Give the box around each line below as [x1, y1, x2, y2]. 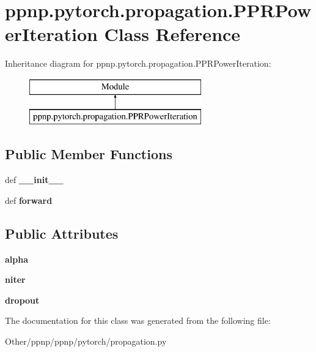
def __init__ [5, 173, 64, 186]
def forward [5, 193, 53, 206]
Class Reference [104, 21, 241, 47]
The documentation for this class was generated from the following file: [5, 314, 271, 327]
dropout [5, 293, 40, 306]
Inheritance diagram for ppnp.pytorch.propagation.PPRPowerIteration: [5, 57, 271, 70]
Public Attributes [5, 223, 119, 242]
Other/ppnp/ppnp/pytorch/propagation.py [5, 335, 167, 348]
